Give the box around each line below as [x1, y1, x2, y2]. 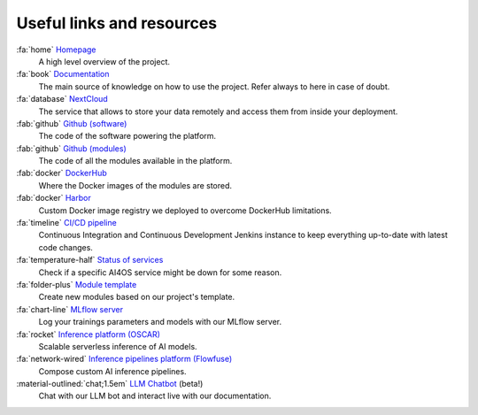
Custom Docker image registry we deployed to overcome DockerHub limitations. [38, 204, 332, 216]
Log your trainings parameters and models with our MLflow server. [38, 317, 282, 327]
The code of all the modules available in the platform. [38, 156, 233, 166]
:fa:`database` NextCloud [16, 94, 108, 104]
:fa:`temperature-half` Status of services [16, 255, 164, 265]
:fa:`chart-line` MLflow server [16, 304, 124, 314]
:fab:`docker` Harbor [16, 193, 92, 204]
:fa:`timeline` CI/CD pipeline [16, 218, 117, 228]
